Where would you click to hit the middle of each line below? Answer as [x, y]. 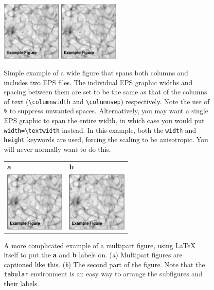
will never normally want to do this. [57, 149]
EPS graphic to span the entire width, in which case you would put [104, 120]
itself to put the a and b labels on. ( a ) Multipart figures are [93, 255]
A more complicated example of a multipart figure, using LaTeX [100, 245]
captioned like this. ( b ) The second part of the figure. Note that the [105, 264]
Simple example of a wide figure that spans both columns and [96, 72]
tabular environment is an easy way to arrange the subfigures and [103, 274]
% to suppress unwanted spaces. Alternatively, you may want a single [106, 111]
